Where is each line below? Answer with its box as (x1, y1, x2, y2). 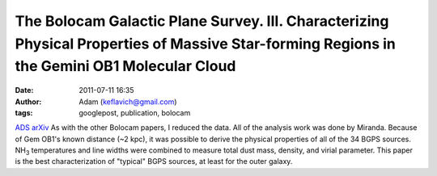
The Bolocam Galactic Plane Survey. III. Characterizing (15, 12, 389, 30)
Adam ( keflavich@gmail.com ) (78, 97, 177, 107)
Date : (15, 86, 34, 95)
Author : (15, 97, 42, 107)
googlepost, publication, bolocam (78, 107, 191, 117)
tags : (15, 107, 33, 117)
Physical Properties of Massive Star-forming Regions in (15, 35, 397, 52)
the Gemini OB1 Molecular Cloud (15, 57, 236, 76)
